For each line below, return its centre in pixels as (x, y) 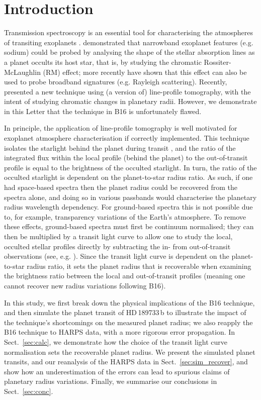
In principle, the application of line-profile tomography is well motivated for (121, 128)
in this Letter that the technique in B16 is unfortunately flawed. (103, 111)
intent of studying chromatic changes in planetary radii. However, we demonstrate (130, 101)
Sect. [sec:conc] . (29, 391)
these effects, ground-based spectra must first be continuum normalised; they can (129, 226)
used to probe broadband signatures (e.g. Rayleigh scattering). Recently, (116, 82)
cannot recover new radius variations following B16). (85, 285)
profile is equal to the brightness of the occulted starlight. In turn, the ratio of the (130, 167)
